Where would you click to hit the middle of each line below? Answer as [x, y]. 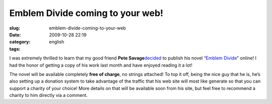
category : [20, 42]
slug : [15, 28]
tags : [15, 49]
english [57, 42]
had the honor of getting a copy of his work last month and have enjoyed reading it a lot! [101, 65]
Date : [15, 34]
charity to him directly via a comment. [49, 95]
